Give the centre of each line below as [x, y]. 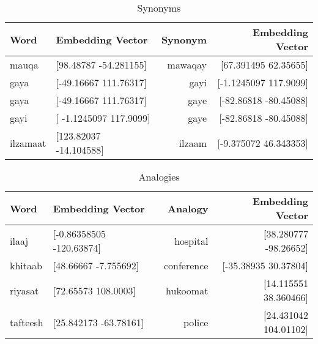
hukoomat [187, 290]
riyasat [24, 290]
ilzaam [193, 143]
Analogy [188, 208]
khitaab [26, 265]
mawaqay [187, 65]
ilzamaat [28, 143]
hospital [191, 241]
